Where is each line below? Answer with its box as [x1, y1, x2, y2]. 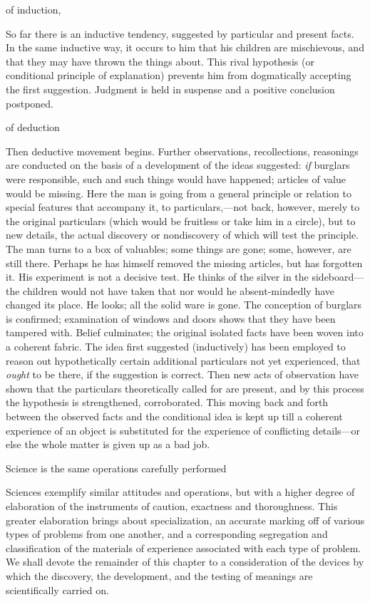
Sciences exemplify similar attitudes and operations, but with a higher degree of [6, 484, 355, 499]
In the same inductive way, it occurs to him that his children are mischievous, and [6, 40, 364, 55]
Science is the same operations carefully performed [6, 460, 227, 475]
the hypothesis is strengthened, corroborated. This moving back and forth [6, 395, 329, 410]
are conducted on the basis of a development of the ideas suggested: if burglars [6, 157, 350, 172]
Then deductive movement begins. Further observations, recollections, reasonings [6, 143, 359, 158]
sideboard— [312, 269, 364, 284]
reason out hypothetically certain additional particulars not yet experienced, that [6, 353, 361, 368]
